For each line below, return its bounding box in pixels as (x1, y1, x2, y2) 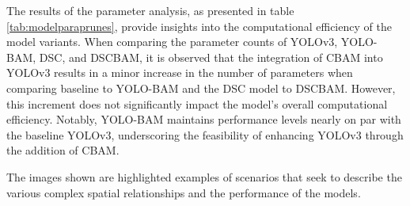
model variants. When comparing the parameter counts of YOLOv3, (6, 33, 338, 50)
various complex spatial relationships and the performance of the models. (6, 184, 361, 200)
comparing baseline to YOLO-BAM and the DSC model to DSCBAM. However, (6, 79, 396, 96)
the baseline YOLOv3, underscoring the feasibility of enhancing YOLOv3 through (6, 126, 404, 143)
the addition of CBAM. (6, 142, 120, 158)
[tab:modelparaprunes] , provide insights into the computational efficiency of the (6, 17, 392, 34)
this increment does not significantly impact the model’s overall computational (6, 95, 388, 112)
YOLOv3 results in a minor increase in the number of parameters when (6, 64, 353, 81)
